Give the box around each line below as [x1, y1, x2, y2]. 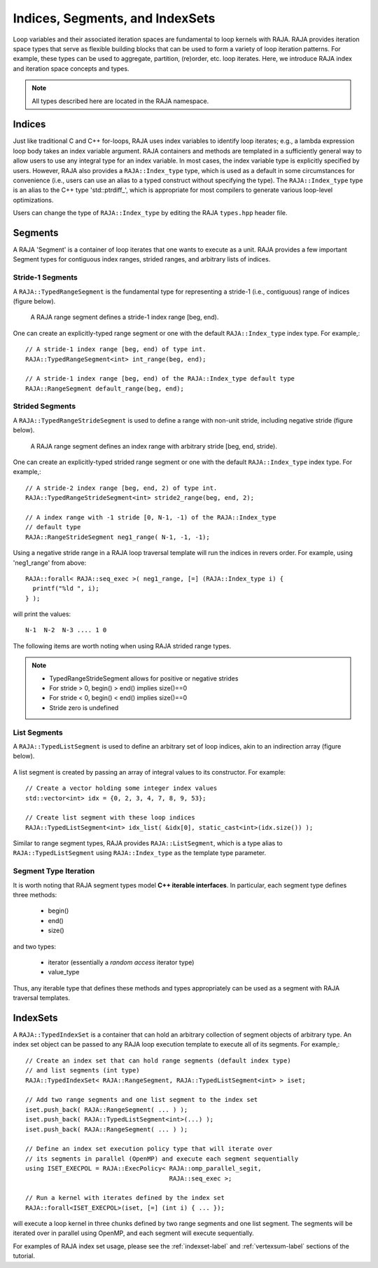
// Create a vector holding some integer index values [25, 784, 218, 792]
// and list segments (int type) [25, 1066, 140, 1075]
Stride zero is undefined [49, 703, 119, 711]
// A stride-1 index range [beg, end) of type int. [25, 346, 206, 353]
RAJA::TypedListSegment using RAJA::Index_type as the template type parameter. [13, 849, 266, 857]
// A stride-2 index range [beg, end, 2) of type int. [25, 484, 218, 492]
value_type [48, 968, 80, 976]
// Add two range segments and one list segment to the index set [25, 1096, 258, 1104]
